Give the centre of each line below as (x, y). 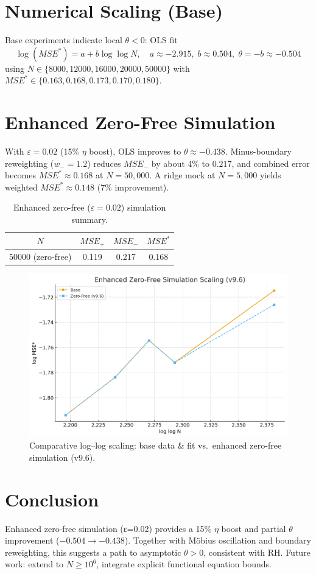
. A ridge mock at (182, 175)
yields (270, 175)
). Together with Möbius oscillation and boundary (218, 540)
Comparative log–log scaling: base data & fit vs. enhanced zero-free (156, 445)
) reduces (104, 163)
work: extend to (34, 564)
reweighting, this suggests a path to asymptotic (93, 552)
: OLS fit (161, 40)
